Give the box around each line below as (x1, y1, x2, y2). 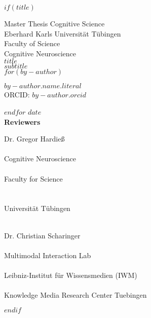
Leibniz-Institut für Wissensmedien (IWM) (4, 269, 137, 280)
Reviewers (4, 116, 41, 127)
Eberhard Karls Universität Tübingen (4, 28, 121, 39)
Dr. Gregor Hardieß (4, 133, 65, 144)
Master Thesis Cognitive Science (4, 18, 105, 28)
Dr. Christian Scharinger (4, 230, 81, 240)
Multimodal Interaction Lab (4, 250, 91, 260)
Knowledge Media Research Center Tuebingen (4, 290, 147, 300)
